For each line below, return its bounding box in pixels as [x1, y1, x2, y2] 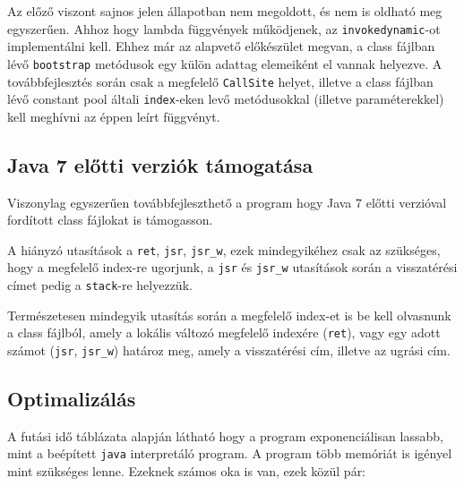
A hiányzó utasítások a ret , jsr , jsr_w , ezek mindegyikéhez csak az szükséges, [7, 240, 441, 259]
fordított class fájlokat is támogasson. [7, 210, 213, 229]
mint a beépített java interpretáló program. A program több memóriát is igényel [7, 444, 452, 463]
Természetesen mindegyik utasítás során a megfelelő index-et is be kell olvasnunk [7, 305, 451, 324]
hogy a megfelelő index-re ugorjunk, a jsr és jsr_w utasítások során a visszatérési [7, 258, 458, 277]
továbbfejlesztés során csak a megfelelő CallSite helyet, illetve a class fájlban [7, 72, 434, 90]
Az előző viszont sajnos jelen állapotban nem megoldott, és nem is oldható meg [7, 2, 443, 20]
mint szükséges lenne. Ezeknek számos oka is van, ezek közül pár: [7, 462, 366, 481]
